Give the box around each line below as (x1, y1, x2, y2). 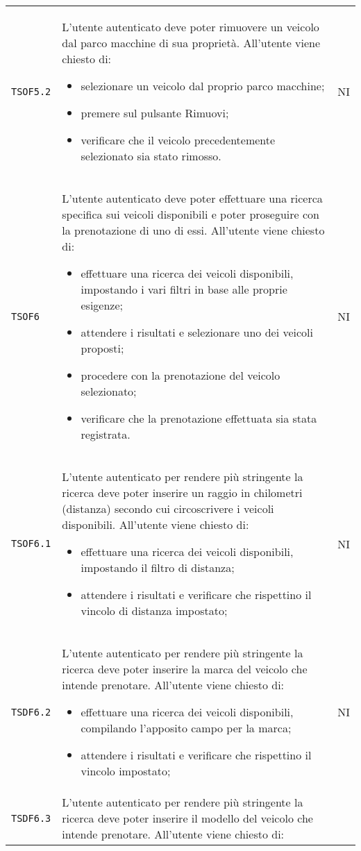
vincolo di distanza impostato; (81, 603, 228, 618)
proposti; (81, 340, 124, 356)
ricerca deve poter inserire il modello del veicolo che (62, 810, 313, 826)
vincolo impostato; (81, 763, 171, 779)
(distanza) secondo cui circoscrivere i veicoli (62, 500, 274, 516)
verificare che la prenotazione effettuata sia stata (81, 410, 317, 426)
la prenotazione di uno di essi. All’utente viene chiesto (62, 222, 325, 238)
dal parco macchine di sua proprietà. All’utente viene (62, 35, 321, 51)
